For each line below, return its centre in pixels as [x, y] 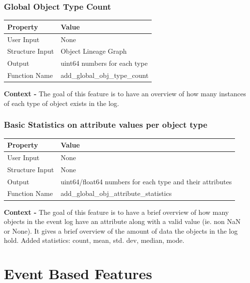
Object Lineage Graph [94, 51]
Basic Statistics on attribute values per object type [106, 125]
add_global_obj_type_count [105, 75]
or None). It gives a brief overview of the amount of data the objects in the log [121, 231]
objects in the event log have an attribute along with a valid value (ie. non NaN [122, 221]
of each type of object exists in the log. [62, 103]
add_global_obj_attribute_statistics [116, 193]
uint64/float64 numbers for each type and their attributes [146, 181]
